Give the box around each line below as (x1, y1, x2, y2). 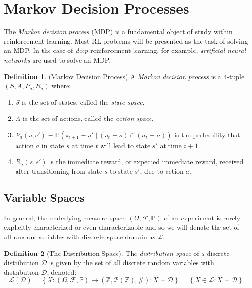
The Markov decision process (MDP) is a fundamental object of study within (4, 26, 233, 36)
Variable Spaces (4, 190, 84, 205)
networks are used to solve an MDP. (4, 54, 111, 65)
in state (41, 140, 64, 150)
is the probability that (174, 129, 240, 139)
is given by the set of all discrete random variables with (49, 257, 214, 268)
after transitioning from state (15, 166, 102, 176)
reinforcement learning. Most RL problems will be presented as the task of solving (4, 35, 248, 46)
